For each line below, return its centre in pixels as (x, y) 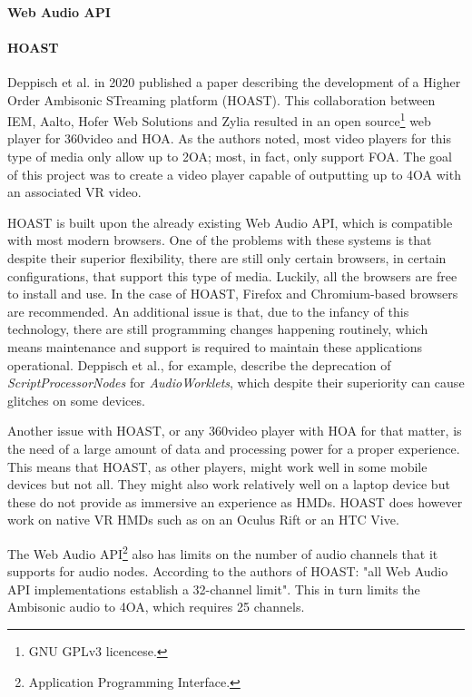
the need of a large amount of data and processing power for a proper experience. (234, 448)
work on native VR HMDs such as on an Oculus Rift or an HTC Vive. (203, 520)
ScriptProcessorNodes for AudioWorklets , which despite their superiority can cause (236, 383)
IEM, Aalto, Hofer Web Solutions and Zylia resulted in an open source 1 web (219, 119)
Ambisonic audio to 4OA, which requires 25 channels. (156, 607)
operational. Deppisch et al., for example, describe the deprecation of (199, 364)
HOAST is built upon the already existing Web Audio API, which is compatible (230, 222)
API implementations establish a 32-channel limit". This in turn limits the (214, 589)
